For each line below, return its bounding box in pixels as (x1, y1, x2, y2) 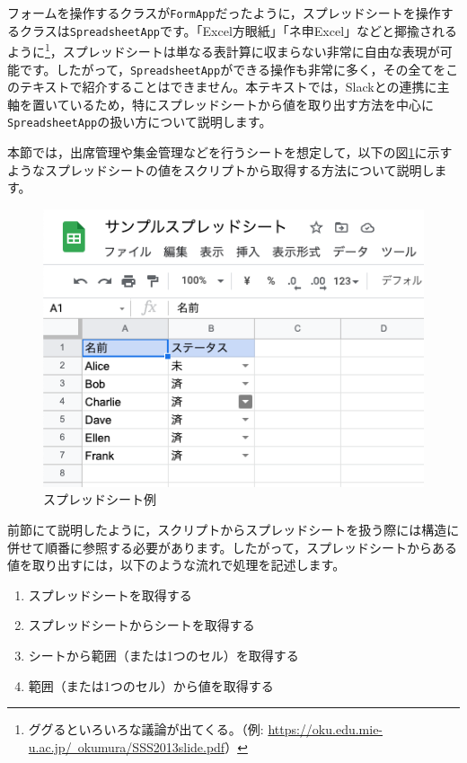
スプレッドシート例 (43, 490, 156, 509)
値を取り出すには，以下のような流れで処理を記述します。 (7, 555, 346, 574)
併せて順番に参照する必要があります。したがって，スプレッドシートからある (7, 537, 457, 556)
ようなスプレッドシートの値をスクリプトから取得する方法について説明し (7, 160, 435, 179)
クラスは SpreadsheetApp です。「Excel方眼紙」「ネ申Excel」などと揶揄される (19, 21, 458, 40)
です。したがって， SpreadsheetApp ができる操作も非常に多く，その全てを (19, 59, 446, 78)
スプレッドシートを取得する (28, 585, 192, 604)
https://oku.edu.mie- (268, 720, 383, 739)
